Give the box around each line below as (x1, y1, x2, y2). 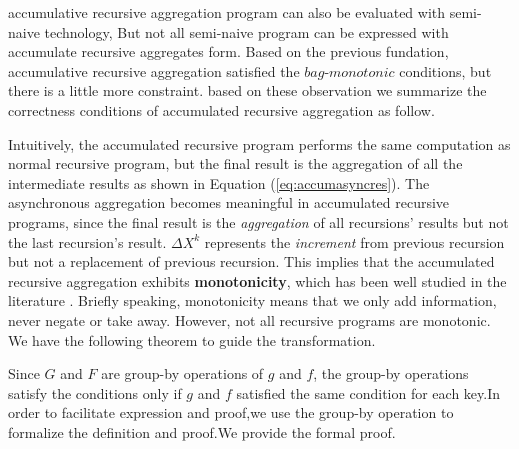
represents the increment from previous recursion (204, 231, 505, 252)
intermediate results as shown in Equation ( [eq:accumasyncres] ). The (8, 172, 430, 193)
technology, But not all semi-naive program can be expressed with (44, 21, 449, 42)
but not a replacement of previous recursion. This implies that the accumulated (8, 251, 495, 272)
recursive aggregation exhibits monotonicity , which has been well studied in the (8, 270, 507, 291)
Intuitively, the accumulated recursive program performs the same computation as (8, 133, 511, 154)
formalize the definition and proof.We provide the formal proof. (8, 421, 396, 442)
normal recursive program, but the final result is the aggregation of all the (8, 153, 463, 174)
